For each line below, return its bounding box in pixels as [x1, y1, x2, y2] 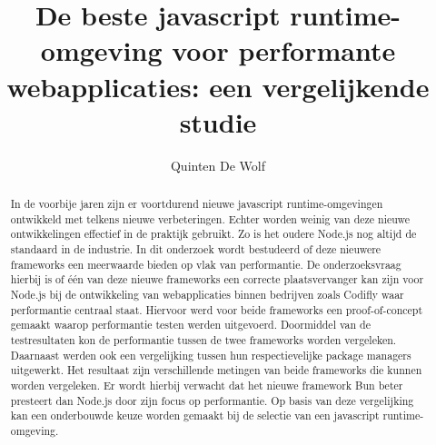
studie [179, 103, 257, 140]
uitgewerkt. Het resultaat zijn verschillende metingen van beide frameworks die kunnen [10, 362, 422, 378]
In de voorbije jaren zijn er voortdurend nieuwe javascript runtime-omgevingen [10, 196, 383, 212]
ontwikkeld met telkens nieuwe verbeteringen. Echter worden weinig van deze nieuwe [10, 211, 411, 226]
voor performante [172, 32, 396, 69]
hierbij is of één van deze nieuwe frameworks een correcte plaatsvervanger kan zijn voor [10, 272, 424, 287]
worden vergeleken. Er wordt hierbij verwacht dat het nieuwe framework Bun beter [10, 377, 403, 392]
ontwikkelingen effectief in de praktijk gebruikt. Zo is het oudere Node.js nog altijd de [10, 226, 417, 242]
